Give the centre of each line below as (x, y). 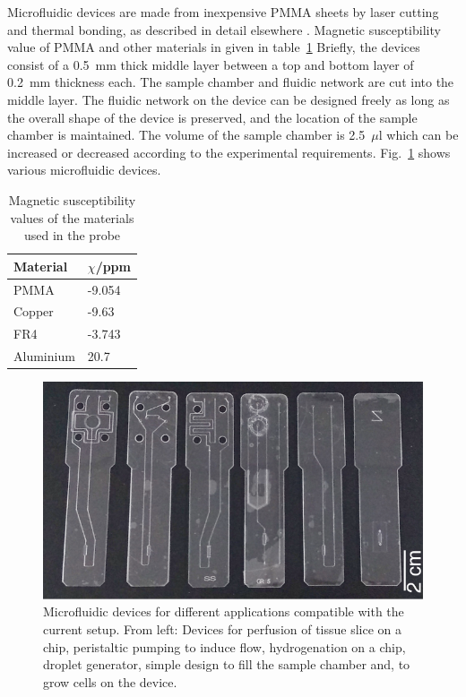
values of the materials (72, 217)
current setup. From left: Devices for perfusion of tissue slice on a (223, 629)
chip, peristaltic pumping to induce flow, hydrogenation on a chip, (224, 646)
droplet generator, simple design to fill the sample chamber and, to (227, 664)
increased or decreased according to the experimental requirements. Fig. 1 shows (229, 152)
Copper (34, 311)
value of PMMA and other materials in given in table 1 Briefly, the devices (214, 47)
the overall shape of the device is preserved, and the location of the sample (212, 117)
